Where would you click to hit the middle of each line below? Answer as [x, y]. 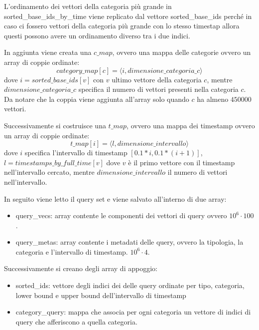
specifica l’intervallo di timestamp [76, 153]
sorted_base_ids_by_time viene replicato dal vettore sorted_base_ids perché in [128, 16]
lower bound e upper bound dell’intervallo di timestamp [101, 295]
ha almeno [213, 99]
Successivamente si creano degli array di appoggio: [81, 268]
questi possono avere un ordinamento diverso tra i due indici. [97, 35]
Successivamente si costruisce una [55, 125]
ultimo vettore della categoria [157, 79]
